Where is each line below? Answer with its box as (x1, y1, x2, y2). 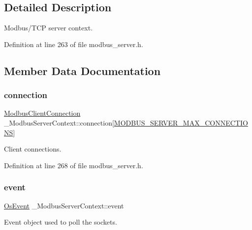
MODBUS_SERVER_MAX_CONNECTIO (114, 117, 248, 128)
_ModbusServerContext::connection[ (4, 117, 114, 128)
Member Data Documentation (4, 63, 161, 78)
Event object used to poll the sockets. (4, 217, 117, 227)
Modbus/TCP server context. (4, 23, 93, 33)
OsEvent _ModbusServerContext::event (4, 200, 124, 210)
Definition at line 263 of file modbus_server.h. (4, 39, 143, 49)
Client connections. (4, 144, 62, 154)
